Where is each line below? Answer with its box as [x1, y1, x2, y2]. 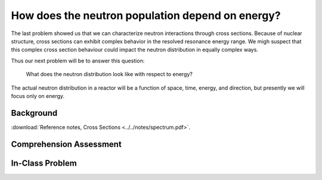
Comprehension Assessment [11, 139, 122, 149]
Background [11, 108, 58, 118]
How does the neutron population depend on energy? [11, 9, 281, 22]
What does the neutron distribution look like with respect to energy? [26, 71, 193, 78]
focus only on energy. [11, 92, 65, 99]
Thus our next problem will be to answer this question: [11, 57, 145, 64]
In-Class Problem [11, 158, 77, 168]
